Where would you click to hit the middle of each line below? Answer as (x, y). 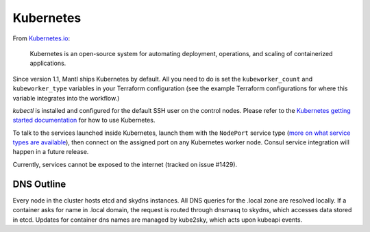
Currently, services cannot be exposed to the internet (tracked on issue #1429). (125, 164)
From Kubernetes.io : (41, 38)
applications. (48, 63)
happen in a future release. (51, 152)
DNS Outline (39, 184)
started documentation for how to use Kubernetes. (84, 120)
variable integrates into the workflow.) (66, 98)
